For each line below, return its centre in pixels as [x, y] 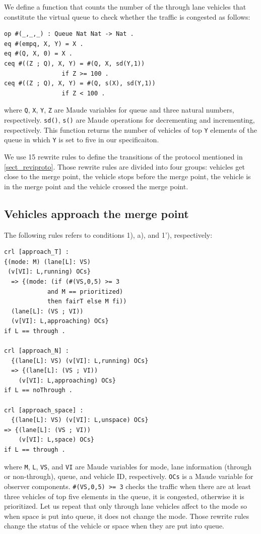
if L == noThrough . [39, 390]
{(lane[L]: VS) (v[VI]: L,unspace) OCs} [80, 420]
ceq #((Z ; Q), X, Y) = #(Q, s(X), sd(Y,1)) [80, 84]
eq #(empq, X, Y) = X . [44, 44]
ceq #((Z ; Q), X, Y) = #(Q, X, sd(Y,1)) [75, 63]
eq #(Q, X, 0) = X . [39, 54]
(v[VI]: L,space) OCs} [56, 440]
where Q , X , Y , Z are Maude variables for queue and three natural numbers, [119, 110]
